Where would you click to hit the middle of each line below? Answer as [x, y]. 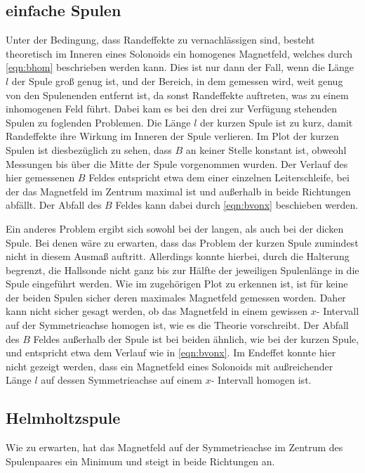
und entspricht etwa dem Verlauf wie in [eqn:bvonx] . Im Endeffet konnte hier [171, 352]
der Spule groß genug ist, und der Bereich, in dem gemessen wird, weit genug [177, 80]
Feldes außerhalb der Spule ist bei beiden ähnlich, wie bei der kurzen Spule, [196, 338]
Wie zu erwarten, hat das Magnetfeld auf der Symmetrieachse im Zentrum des [174, 447]
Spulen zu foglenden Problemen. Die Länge [98, 122]
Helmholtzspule [63, 418]
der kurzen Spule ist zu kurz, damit [277, 122]
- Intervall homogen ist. [261, 380]
